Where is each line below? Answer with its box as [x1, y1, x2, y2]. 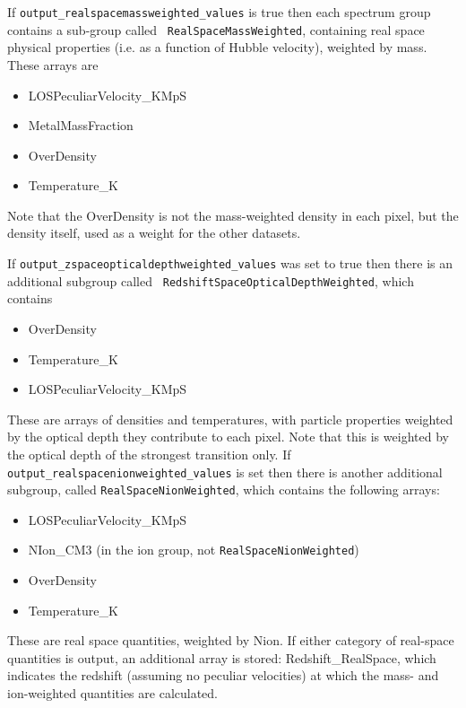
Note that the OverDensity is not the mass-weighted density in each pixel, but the [7, 205, 459, 224]
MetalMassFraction [28, 116, 134, 135]
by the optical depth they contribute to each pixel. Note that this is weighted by [7, 427, 449, 446]
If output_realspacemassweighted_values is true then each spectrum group [7, 3, 431, 21]
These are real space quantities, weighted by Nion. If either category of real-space [7, 631, 454, 650]
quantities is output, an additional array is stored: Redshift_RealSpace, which [7, 648, 436, 667]
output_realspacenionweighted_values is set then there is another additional [7, 462, 443, 481]
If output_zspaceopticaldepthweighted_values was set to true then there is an [7, 254, 453, 273]
